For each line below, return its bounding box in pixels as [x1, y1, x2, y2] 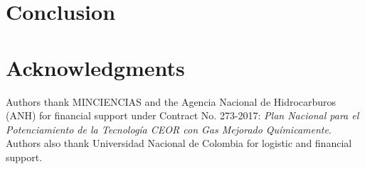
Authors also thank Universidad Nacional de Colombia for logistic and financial [6, 136, 352, 151]
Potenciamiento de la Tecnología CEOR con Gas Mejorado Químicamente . [6, 121, 332, 136]
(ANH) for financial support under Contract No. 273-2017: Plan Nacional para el [6, 108, 359, 123]
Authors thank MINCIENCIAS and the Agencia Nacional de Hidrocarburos [6, 94, 337, 109]
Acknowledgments [6, 53, 185, 82]
